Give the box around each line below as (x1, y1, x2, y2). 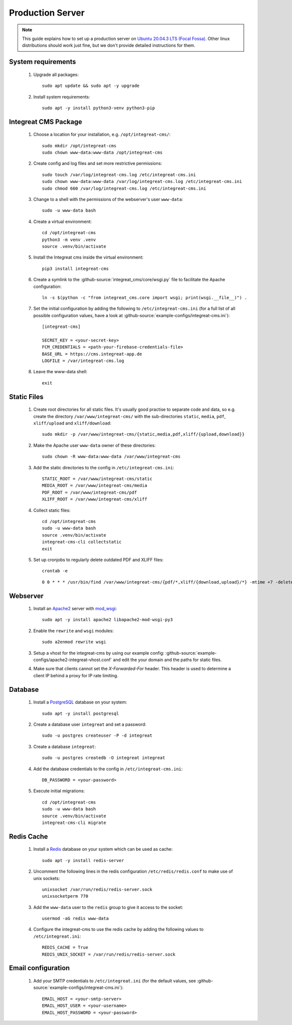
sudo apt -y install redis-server (42, 858, 124, 863)
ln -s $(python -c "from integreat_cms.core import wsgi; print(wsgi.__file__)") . (42, 295, 248, 300)
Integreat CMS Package (9, 118, 82, 126)
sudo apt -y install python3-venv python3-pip (42, 105, 155, 111)
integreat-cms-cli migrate (42, 820, 107, 825)
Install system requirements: (33, 94, 90, 100)
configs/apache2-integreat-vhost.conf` (33, 657, 112, 663)
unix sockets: (33, 875, 60, 881)
